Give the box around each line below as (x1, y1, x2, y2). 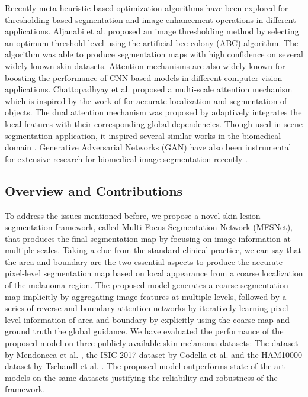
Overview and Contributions (5, 181, 183, 199)
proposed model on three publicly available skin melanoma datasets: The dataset (5, 337, 299, 349)
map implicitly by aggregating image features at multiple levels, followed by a (5, 290, 287, 302)
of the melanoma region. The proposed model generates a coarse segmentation (5, 279, 288, 291)
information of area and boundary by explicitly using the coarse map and (23, 313, 290, 325)
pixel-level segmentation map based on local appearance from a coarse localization (5, 267, 303, 279)
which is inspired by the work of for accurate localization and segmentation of (5, 94, 287, 106)
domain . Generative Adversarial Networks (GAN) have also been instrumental (5, 141, 291, 153)
